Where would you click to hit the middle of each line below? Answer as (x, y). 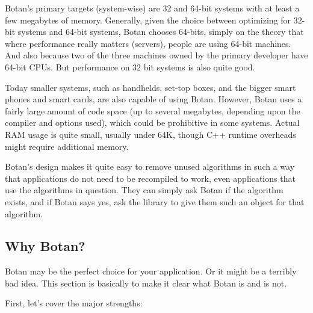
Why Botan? (45, 246)
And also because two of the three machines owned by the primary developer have (156, 55)
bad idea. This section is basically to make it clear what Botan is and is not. (146, 283)
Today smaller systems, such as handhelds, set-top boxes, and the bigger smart (150, 87)
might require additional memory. (67, 146)
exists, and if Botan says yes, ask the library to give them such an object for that (155, 201)
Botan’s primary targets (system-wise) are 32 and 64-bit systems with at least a (152, 8)
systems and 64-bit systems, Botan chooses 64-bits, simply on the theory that (161, 32)
